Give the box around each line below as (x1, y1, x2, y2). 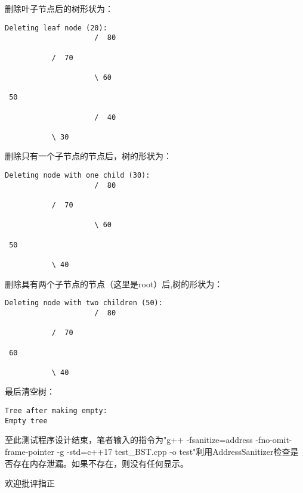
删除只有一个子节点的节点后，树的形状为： (5, 150, 172, 162)
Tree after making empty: (5, 407, 107, 416)
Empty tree (5, 416, 48, 425)
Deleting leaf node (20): (5, 23, 107, 32)
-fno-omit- (255, 433, 292, 446)
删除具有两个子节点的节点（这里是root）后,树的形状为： (5, 277, 223, 290)
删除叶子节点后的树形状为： (5, 2, 113, 14)
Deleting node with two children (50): (5, 299, 163, 308)
